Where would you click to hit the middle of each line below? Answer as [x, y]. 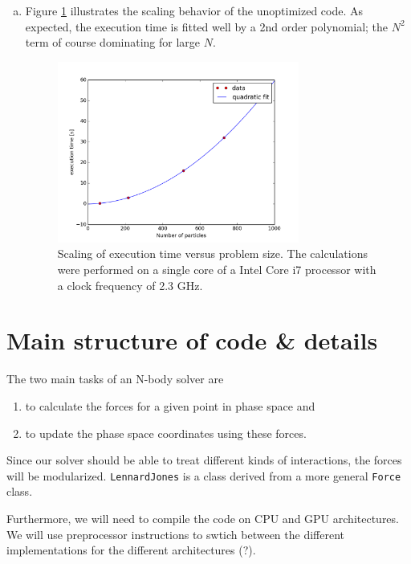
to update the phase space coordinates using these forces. [166, 433]
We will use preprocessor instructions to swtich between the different [176, 534]
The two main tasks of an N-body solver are [115, 379]
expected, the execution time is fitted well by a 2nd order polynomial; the [207, 26]
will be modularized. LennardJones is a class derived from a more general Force [204, 475]
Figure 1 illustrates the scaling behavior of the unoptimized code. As [194, 10]
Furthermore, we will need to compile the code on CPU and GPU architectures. [203, 518]
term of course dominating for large [113, 42]
